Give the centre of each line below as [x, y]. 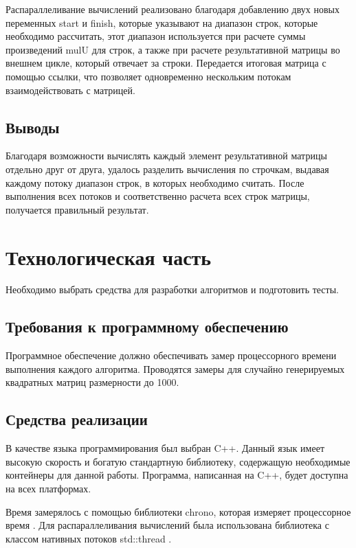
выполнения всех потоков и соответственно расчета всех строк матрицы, [158, 196]
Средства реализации [77, 419]
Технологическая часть [109, 256]
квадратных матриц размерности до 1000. [92, 382]
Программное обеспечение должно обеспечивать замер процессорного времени [171, 355]
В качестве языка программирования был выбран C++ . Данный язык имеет [165, 448]
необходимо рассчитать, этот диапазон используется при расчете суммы [156, 36]
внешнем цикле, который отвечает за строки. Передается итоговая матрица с [166, 63]
